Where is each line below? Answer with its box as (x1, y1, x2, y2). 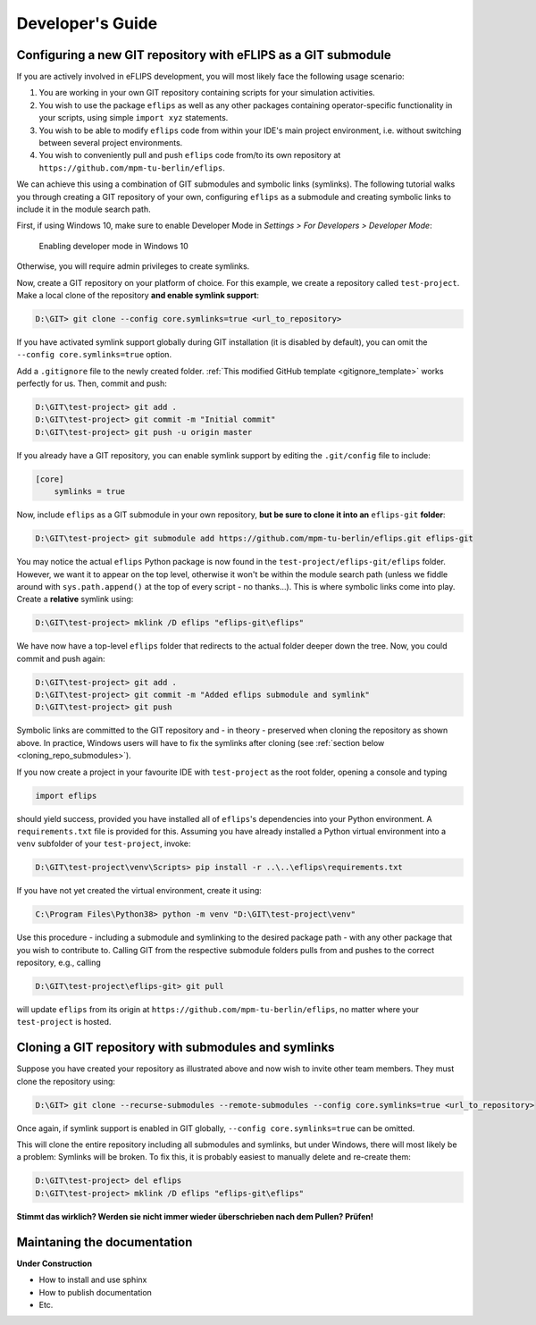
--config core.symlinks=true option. (16, 349, 172, 360)
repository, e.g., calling (16, 957, 102, 969)
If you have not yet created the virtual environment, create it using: (16, 885, 263, 896)
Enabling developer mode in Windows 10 (38, 240, 189, 251)
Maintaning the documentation (16, 1234, 193, 1250)
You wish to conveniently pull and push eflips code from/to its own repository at (38, 150, 341, 161)
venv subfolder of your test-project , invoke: (16, 838, 191, 849)
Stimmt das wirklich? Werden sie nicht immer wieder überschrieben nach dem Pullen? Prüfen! (16, 1211, 374, 1221)
